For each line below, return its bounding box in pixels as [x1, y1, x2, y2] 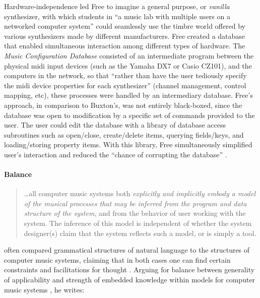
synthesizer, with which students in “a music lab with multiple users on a [4, 11, 230, 21]
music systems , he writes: [4, 284, 85, 294]
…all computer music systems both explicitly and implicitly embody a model [24, 188, 255, 199]
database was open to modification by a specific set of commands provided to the [4, 109, 255, 120]
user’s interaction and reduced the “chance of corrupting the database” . [4, 149, 227, 159]
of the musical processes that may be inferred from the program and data [24, 198, 247, 208]
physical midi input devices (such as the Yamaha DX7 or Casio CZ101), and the [4, 60, 252, 71]
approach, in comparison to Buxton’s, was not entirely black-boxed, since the [4, 99, 242, 110]
